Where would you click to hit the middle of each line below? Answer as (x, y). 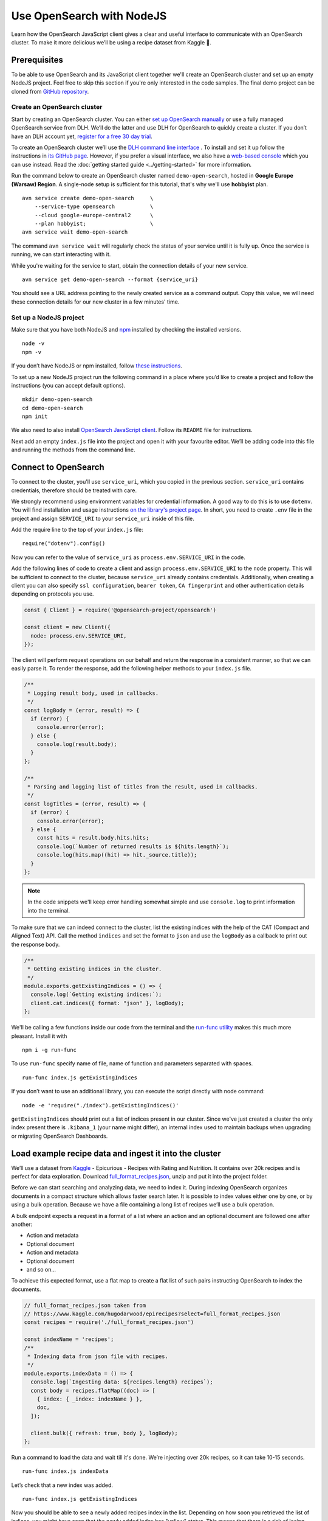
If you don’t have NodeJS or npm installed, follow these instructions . (97, 366)
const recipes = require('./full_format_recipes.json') (109, 1322)
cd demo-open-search (53, 408)
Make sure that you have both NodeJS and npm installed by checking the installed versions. (126, 329)
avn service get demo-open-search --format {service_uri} (110, 280)
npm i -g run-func (50, 1050)
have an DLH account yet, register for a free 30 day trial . (82, 136)
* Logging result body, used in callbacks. (93, 693)
